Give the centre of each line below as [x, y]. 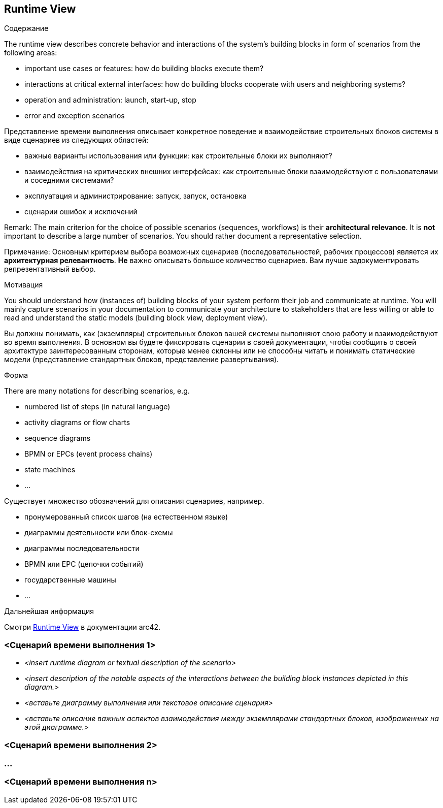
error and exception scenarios [75, 116]
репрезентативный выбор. [50, 269]
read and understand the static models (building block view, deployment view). [136, 318]
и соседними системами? [69, 180]
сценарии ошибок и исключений [81, 212]
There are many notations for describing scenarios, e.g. [97, 391]
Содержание [26, 28]
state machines [50, 470]
